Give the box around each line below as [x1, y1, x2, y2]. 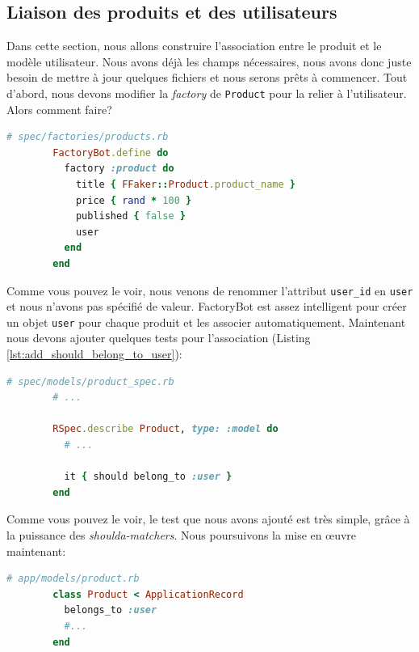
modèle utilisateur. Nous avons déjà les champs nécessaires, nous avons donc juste [6, 53, 412, 70]
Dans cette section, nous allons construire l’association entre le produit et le [6, 37, 382, 54]
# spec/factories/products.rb [6, 131, 169, 143]
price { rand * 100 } [75, 194, 192, 206]
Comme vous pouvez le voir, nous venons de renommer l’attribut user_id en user [6, 282, 413, 298]
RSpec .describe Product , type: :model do [52, 423, 279, 435]
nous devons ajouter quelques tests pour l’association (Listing [6, 329, 311, 346]
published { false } [75, 210, 186, 222]
